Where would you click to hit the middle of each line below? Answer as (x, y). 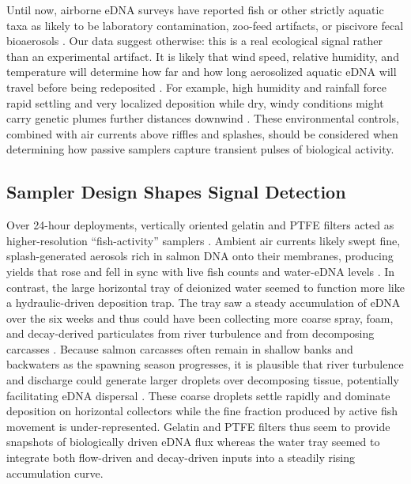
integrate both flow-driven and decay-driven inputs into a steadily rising (181, 458)
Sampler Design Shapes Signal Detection (176, 192)
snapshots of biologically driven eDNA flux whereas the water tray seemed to (193, 442)
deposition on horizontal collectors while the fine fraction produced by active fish (202, 411)
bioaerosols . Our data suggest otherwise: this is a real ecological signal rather (195, 41)
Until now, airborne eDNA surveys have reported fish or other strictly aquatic (195, 9)
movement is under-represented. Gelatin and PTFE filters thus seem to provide (198, 426)
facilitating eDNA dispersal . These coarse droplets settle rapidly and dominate (198, 395)
